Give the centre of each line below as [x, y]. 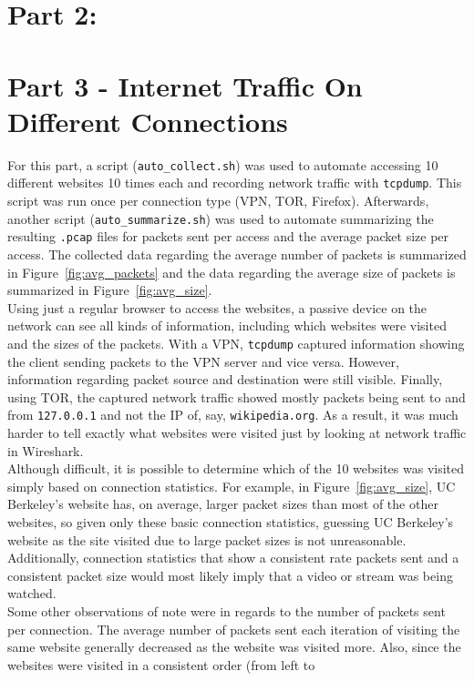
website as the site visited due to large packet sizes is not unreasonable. [207, 539]
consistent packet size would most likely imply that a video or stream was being [230, 575]
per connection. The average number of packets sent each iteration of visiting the [234, 629]
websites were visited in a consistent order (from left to [161, 664]
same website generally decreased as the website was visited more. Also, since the [234, 647]
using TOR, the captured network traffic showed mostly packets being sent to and [237, 396]
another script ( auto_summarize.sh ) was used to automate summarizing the [221, 218]
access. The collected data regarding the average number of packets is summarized [237, 254]
